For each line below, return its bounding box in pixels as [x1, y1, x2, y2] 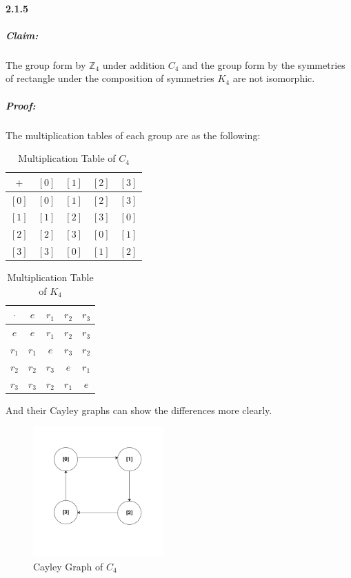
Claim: [6, 28, 39, 42]
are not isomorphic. [232, 71, 315, 85]
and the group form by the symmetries [182, 57, 345, 72]
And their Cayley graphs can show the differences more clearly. [6, 402, 272, 417]
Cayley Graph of [33, 559, 103, 573]
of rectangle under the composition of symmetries [6, 71, 214, 85]
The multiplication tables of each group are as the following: [6, 127, 261, 142]
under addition [102, 57, 166, 72]
